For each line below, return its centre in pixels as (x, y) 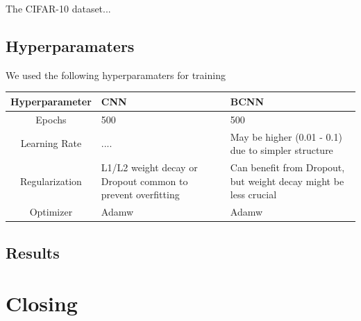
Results (33, 252)
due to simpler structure (282, 150)
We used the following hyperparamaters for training (116, 75)
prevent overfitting (140, 194)
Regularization (51, 181)
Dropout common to (144, 181)
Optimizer (51, 212)
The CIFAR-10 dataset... (58, 8)
